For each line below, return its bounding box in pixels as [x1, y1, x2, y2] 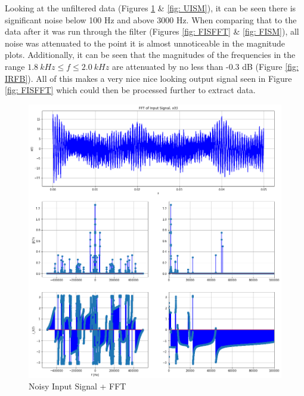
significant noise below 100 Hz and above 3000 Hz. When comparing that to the [5, 13, 297, 26]
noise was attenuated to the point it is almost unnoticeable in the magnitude [5, 36, 286, 49]
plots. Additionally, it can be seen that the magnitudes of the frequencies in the [5, 48, 296, 61]
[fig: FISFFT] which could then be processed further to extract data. [5, 84, 256, 96]
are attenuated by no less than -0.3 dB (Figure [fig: [111, 60, 299, 72]
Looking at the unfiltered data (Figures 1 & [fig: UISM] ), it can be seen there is [5, 2, 296, 14]
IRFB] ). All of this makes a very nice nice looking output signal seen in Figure [5, 72, 292, 84]
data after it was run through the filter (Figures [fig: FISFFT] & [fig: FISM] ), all [5, 25, 299, 38]
